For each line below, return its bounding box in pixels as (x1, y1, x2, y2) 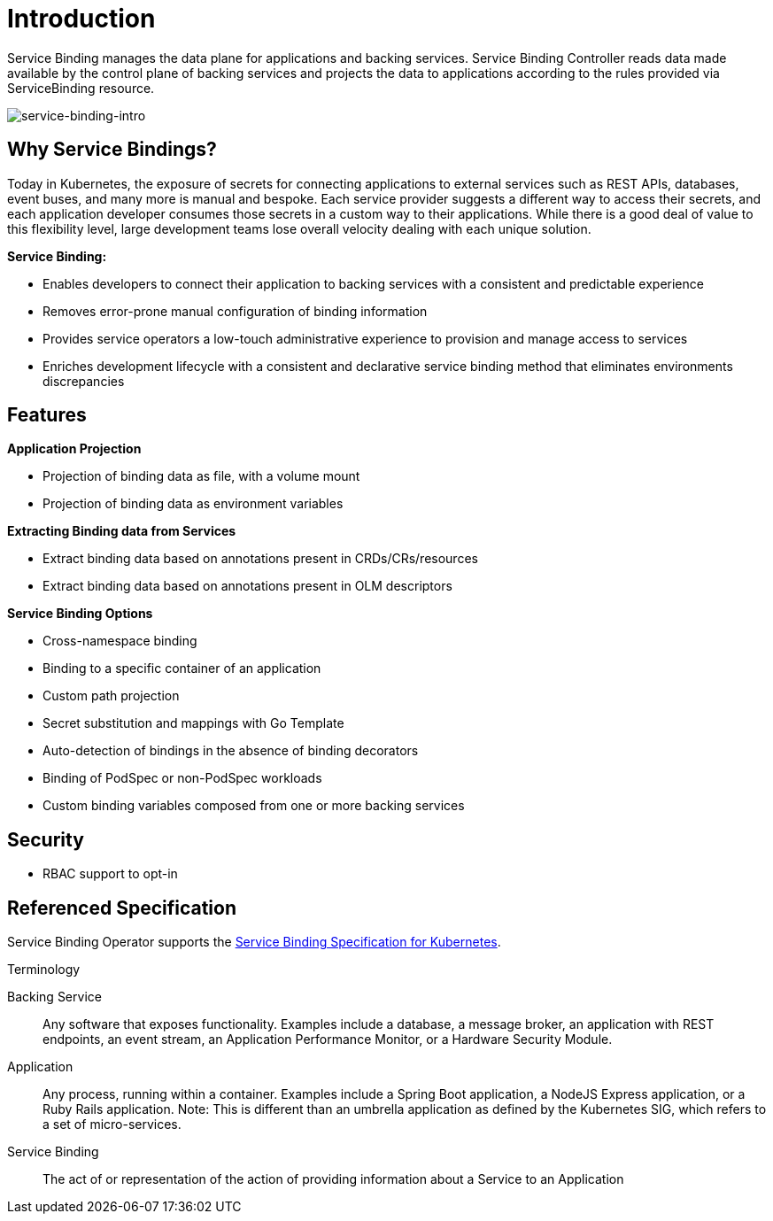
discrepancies (43, 373, 125, 389)
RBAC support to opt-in (43, 866, 178, 882)
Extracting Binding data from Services (7, 523, 236, 539)
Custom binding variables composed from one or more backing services (43, 798, 465, 814)
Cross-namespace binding (43, 633, 197, 649)
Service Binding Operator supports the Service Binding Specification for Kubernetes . (7, 934, 501, 950)
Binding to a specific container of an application (43, 661, 321, 676)
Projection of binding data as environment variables (43, 496, 344, 512)
